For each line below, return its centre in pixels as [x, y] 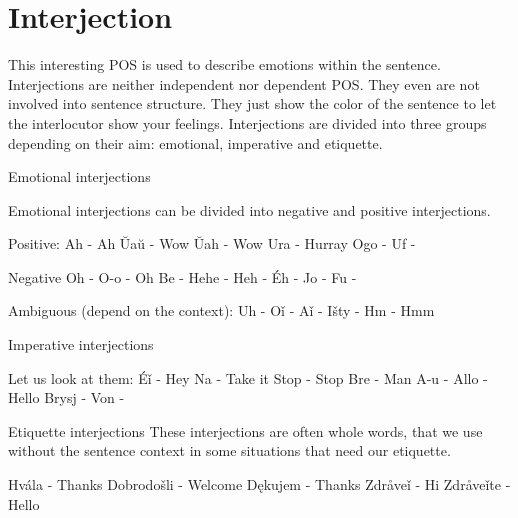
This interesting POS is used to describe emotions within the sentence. [224, 64]
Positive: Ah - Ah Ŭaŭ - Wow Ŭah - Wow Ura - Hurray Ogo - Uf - [212, 243]
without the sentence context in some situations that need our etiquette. [229, 450]
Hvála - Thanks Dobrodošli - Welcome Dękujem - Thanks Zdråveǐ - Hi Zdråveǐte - [259, 484]
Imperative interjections [81, 344]
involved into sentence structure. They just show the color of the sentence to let [252, 103]
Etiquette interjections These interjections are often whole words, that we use [245, 430]
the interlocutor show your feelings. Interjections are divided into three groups [247, 122]
